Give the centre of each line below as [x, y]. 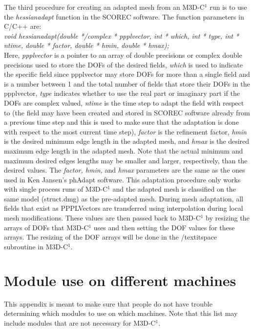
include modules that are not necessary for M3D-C [80, 322]
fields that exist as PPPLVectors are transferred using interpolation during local [124, 208]
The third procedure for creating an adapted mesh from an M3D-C [104, 7]
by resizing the [228, 218]
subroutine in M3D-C [36, 246]
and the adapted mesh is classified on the [174, 189]
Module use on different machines [120, 280]
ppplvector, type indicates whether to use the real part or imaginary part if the [122, 93]
